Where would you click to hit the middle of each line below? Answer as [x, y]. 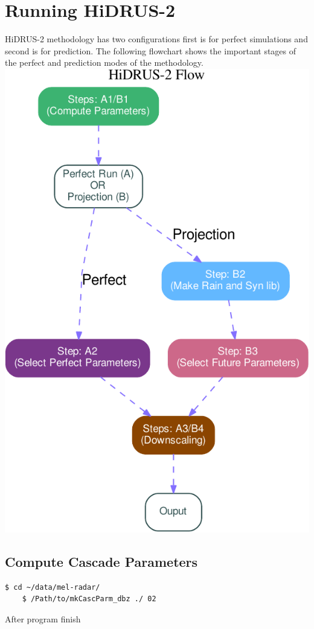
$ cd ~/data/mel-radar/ [53, 587]
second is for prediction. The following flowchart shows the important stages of [151, 50]
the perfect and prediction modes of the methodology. [104, 62]
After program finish [43, 618]
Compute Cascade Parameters [101, 561]
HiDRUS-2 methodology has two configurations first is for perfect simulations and [156, 39]
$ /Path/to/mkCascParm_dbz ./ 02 [89, 599]
